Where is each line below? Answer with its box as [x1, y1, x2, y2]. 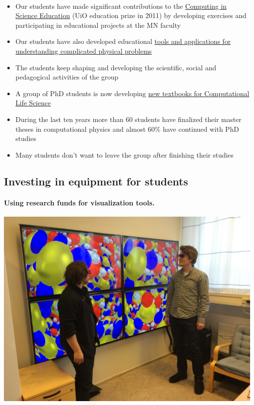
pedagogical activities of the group [15, 72, 119, 82]
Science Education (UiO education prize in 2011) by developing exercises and [15, 10, 247, 20]
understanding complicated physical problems [15, 45, 152, 56]
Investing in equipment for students [4, 173, 189, 188]
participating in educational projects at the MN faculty [15, 20, 181, 30]
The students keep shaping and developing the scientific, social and [15, 62, 216, 72]
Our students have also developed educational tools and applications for [15, 36, 231, 46]
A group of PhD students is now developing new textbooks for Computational [15, 88, 250, 98]
